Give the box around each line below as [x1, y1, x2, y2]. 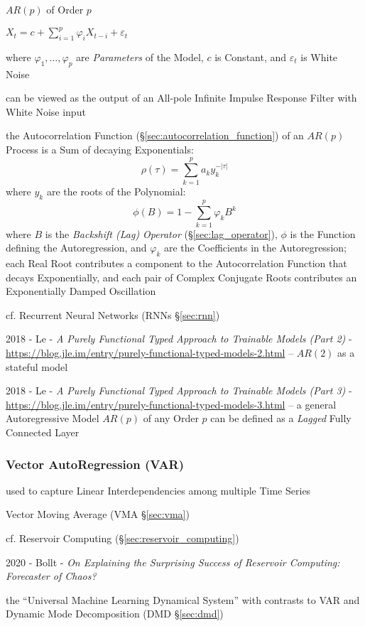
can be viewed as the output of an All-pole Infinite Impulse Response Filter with [6, 90, 357, 105]
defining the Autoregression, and [6, 240, 147, 255]
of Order [46, 2, 84, 16]
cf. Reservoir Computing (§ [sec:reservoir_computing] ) [6, 531, 239, 546]
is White [300, 49, 338, 64]
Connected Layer [6, 425, 80, 440]
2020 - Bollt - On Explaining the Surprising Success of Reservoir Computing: [6, 554, 340, 569]
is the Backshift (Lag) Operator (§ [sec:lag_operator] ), [45, 226, 278, 241]
